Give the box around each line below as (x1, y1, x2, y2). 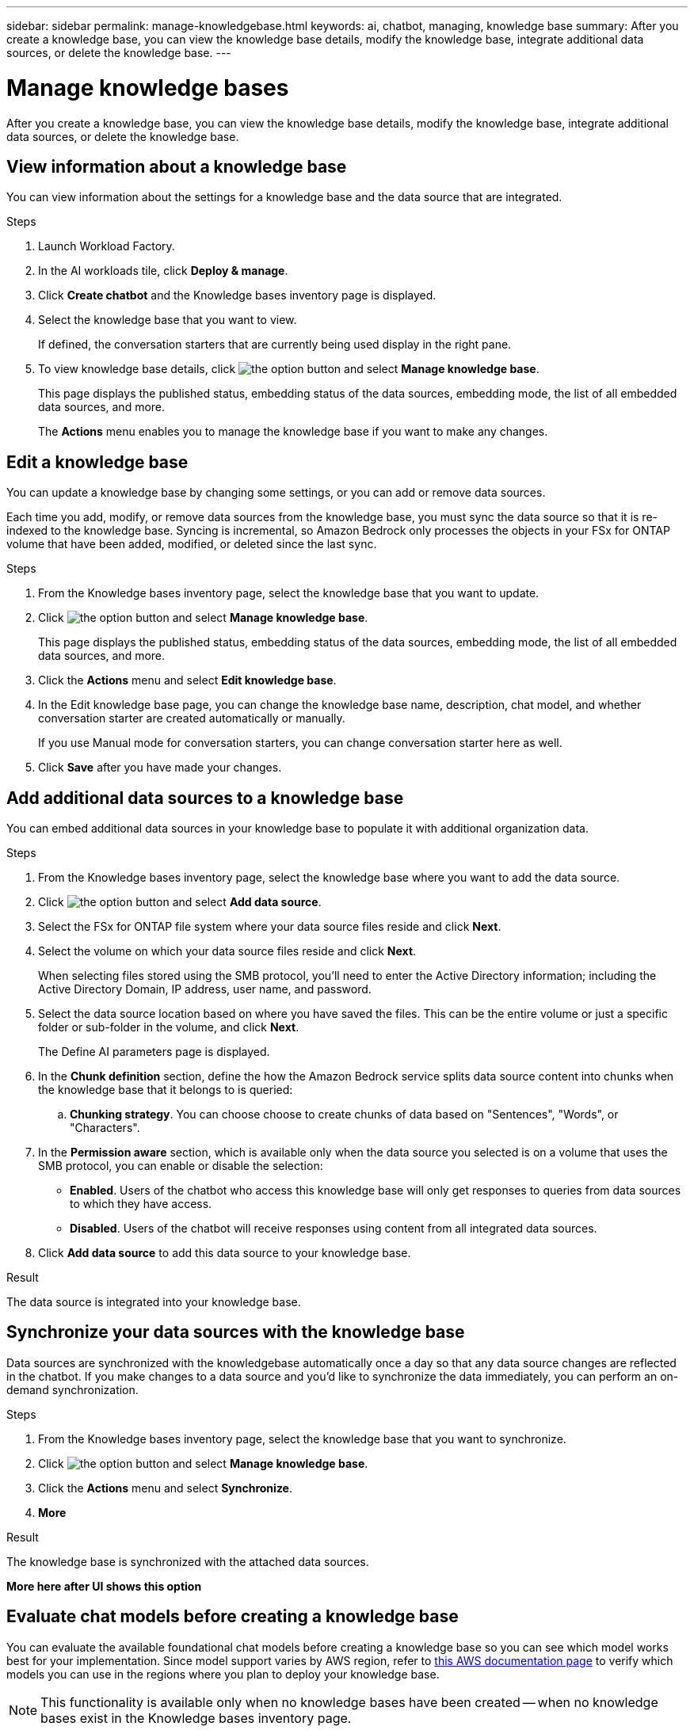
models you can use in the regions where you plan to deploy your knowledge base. (6, 1667, 440, 1681)
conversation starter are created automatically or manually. (38, 711, 345, 726)
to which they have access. (70, 1197, 212, 1211)
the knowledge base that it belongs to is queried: (38, 1083, 293, 1097)
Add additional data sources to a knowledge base (6, 787, 404, 808)
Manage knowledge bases (6, 74, 289, 101)
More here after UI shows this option (6, 1579, 202, 1593)
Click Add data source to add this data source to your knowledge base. (38, 1246, 411, 1260)
